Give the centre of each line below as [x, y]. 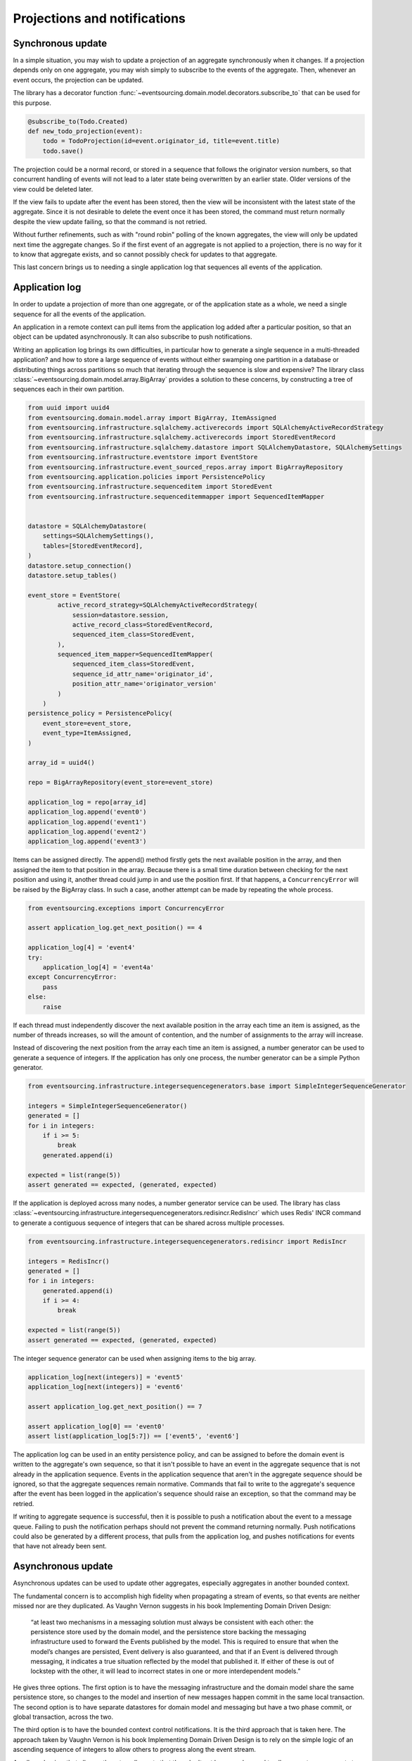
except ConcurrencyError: [72, 977]
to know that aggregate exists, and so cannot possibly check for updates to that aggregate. [145, 254]
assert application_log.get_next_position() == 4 [115, 928]
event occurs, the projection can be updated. [78, 80]
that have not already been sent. [60, 1546]
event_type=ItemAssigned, [87, 733]
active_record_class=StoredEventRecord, [143, 624]
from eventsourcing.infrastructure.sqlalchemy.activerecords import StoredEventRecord [182, 437]
